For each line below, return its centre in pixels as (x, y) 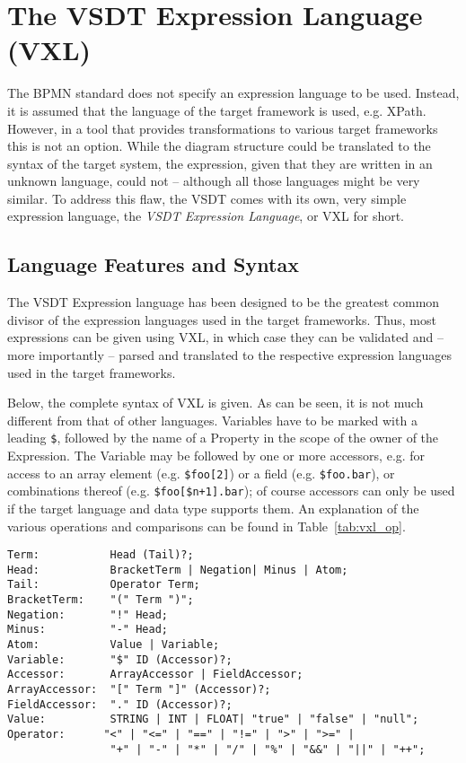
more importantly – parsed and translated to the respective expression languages (229, 355)
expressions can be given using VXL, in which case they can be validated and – (225, 337)
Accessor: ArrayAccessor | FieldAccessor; (155, 675)
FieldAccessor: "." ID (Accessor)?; (120, 704)
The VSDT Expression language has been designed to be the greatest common (224, 302)
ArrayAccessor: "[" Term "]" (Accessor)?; (139, 690)
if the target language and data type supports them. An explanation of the (213, 508)
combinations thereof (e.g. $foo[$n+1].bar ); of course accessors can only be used (231, 491)
